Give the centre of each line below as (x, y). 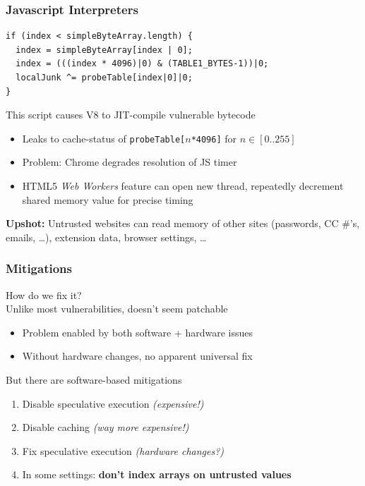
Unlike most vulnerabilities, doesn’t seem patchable (117, 309)
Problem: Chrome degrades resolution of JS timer (130, 162)
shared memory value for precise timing (108, 199)
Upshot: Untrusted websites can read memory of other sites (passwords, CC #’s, (183, 223)
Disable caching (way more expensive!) (106, 427)
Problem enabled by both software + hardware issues (137, 332)
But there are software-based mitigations (94, 379)
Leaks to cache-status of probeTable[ (104, 138)
